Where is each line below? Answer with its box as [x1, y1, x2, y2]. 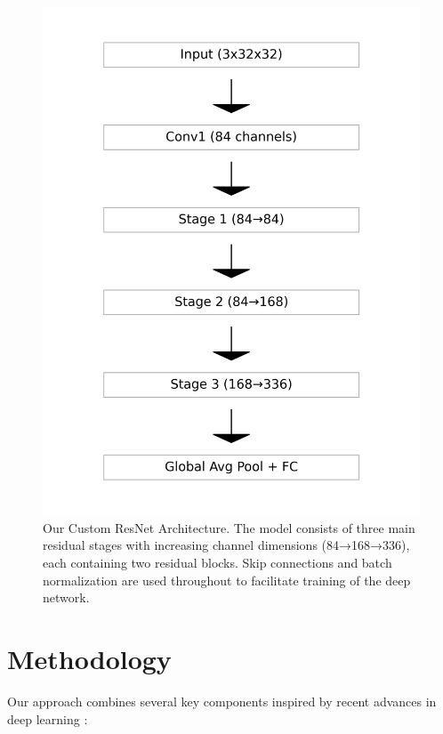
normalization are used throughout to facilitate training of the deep [43, 570, 411, 589]
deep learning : [7, 709, 88, 728]
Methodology [7, 641, 172, 677]
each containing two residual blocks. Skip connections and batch [43, 553, 392, 572]
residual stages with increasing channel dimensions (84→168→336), [43, 536, 410, 554]
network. [43, 588, 90, 607]
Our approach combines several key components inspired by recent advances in [7, 691, 437, 710]
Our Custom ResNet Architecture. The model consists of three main [43, 518, 415, 536]
